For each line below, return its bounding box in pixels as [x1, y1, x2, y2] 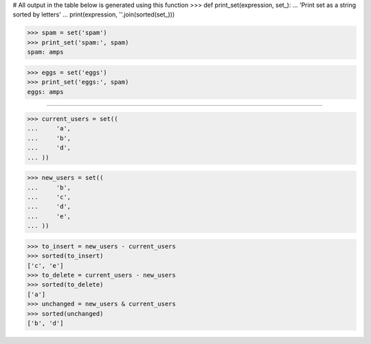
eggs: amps [27, 88, 64, 95]
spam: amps [27, 48, 64, 56]
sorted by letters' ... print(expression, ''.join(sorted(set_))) [12, 10, 175, 19]
